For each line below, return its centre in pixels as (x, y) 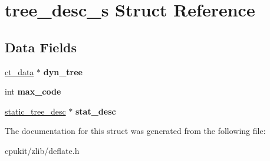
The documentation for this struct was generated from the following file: (135, 131)
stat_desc (96, 111)
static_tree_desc (35, 111)
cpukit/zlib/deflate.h (42, 150)
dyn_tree (63, 71)
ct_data (19, 71)
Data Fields (41, 47)
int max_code (33, 91)
